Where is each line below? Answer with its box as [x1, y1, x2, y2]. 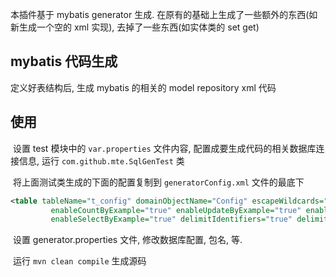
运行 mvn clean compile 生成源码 [12, 255, 147, 267]
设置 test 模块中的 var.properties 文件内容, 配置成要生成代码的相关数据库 [12, 142, 317, 154]
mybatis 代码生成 [10, 53, 118, 70]
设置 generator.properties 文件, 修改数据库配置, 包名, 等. [12, 234, 243, 246]
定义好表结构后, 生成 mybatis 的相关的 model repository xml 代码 [10, 81, 277, 93]
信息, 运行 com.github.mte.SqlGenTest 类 [18, 154, 185, 167]
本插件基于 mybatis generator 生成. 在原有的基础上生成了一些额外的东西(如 [10, 9, 318, 20]
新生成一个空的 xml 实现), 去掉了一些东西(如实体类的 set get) [10, 21, 260, 33]
